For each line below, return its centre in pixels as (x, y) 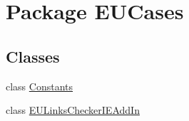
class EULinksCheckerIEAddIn (73, 110)
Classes (33, 56)
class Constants (40, 86)
